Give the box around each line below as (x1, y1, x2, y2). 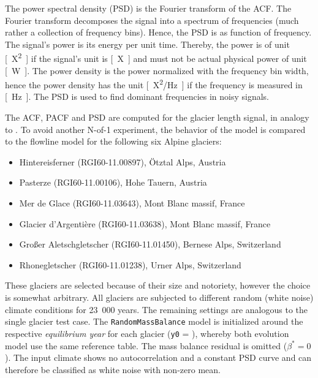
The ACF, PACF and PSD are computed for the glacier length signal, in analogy (5, 111, 309, 124)
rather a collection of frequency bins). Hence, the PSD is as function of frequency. (5, 26, 312, 39)
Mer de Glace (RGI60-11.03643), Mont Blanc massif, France (19, 197, 245, 210)
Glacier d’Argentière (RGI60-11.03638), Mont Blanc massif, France (19, 217, 271, 230)
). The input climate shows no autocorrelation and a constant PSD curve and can (5, 351, 312, 364)
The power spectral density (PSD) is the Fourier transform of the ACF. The (5, 2, 292, 14)
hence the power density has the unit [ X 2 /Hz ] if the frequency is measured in (5, 77, 303, 91)
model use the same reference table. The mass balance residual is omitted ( (5, 339, 287, 352)
